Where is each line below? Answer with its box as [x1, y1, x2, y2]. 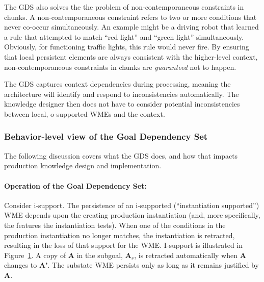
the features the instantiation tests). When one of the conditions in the [4, 219, 226, 230]
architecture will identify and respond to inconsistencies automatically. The [4, 88, 239, 99]
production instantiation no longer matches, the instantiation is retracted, [4, 229, 235, 240]
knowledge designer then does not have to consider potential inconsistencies [4, 98, 240, 109]
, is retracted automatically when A [134, 249, 246, 260]
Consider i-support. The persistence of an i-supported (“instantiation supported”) [4, 199, 259, 210]
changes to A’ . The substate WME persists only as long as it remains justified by [4, 260, 259, 270]
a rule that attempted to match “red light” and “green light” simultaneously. [4, 31, 244, 42]
